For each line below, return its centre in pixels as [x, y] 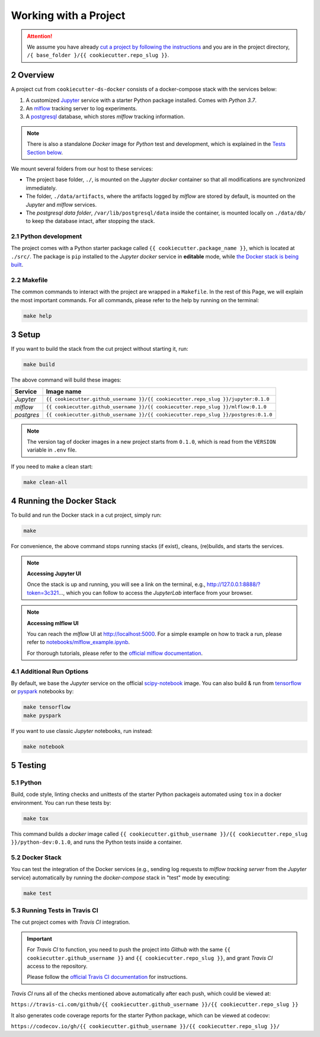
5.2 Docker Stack [36, 857]
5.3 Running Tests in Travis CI [55, 910]
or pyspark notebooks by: [42, 692]
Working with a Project [68, 15]
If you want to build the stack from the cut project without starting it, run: [100, 349]
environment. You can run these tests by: [61, 802]
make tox [36, 818]
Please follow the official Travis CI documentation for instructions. [107, 977]
